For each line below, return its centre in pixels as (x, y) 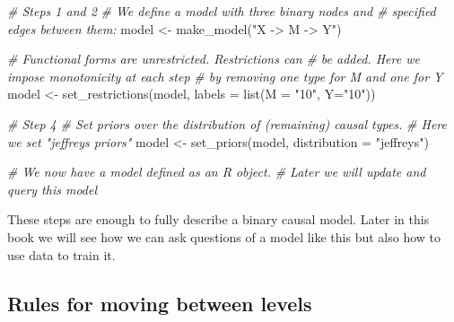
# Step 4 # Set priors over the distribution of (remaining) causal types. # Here (227, 123)
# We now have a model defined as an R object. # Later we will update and (217, 172)
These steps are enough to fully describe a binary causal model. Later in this (218, 219)
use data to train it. (61, 254)
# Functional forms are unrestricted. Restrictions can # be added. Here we (214, 59)
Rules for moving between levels (160, 303)
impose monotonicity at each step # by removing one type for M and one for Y (225, 76)
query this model (52, 189)
